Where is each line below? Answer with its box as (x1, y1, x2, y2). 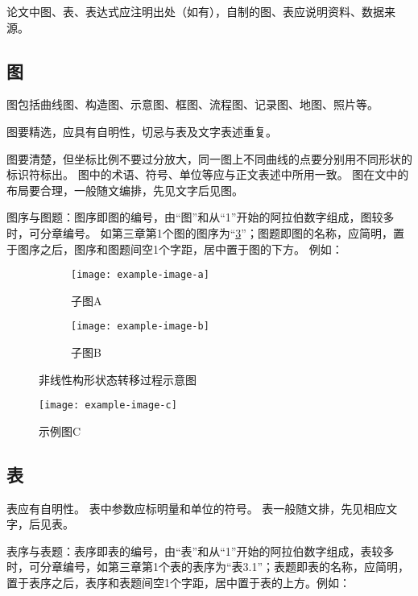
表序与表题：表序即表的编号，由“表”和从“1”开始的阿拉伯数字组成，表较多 (6, 542, 395, 559)
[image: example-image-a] (71, 269, 209, 281)
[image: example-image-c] (39, 399, 177, 412)
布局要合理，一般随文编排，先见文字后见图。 (6, 181, 243, 198)
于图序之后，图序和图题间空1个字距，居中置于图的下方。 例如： (6, 240, 343, 257)
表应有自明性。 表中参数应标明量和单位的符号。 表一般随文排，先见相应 (6, 499, 387, 516)
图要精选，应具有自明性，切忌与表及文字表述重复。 (6, 122, 277, 139)
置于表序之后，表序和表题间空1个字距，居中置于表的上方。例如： (6, 574, 350, 591)
